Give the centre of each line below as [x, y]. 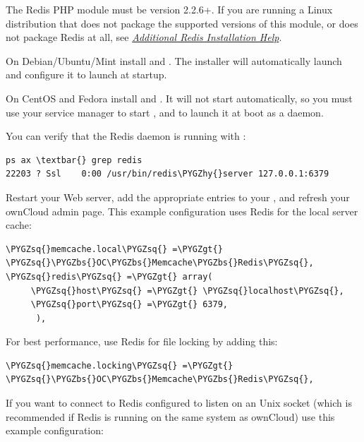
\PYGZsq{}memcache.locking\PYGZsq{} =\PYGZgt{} [120, 365]
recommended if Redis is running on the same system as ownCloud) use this [170, 416]
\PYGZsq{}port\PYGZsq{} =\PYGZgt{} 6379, [129, 305]
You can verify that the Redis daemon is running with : [126, 136]
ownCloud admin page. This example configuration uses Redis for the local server [182, 211]
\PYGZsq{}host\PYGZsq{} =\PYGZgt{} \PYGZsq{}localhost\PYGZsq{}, [187, 291]
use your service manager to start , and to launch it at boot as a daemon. [165, 112]
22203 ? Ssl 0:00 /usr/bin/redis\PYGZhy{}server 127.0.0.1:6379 [168, 174]
